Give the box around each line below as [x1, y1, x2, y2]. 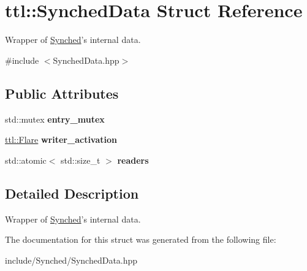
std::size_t [61, 153, 100, 166]
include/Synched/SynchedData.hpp [5, 253, 138, 266]
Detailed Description [5, 183, 139, 202]
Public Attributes [5, 83, 119, 102]
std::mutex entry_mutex [5, 112, 105, 125]
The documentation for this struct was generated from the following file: [5, 233, 276, 246]
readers [117, 153, 149, 166]
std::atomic [5, 153, 47, 166]
